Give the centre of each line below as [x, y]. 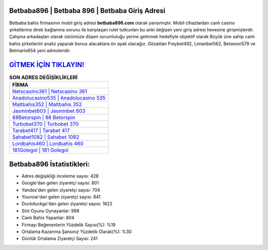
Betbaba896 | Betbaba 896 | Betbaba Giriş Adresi [87, 11]
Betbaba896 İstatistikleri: [50, 164]
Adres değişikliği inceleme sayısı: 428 [60, 176]
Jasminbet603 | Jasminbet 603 [49, 111]
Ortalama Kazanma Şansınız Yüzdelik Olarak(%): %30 [77, 232]
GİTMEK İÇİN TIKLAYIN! [47, 65]
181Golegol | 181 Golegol [40, 150]
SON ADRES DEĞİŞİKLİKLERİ [43, 78]
